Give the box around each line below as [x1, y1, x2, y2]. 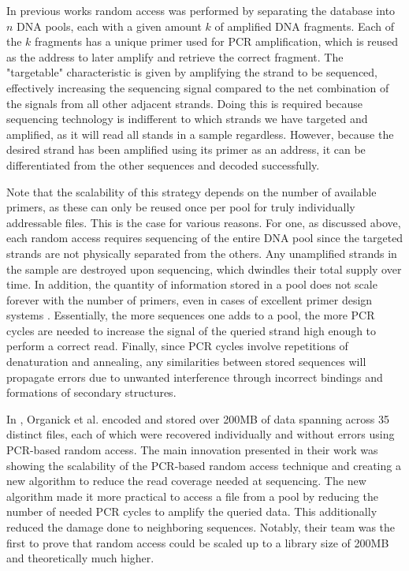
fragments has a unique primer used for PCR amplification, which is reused [35, 33, 399, 50]
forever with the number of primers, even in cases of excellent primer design [6, 291, 373, 308]
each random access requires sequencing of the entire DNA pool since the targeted [6, 230, 403, 246]
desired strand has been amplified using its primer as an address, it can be [6, 141, 366, 158]
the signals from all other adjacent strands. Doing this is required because [6, 95, 363, 111]
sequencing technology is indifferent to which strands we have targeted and [6, 110, 368, 127]
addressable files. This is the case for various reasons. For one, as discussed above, [6, 214, 401, 230]
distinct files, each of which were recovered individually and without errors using [6, 426, 395, 442]
